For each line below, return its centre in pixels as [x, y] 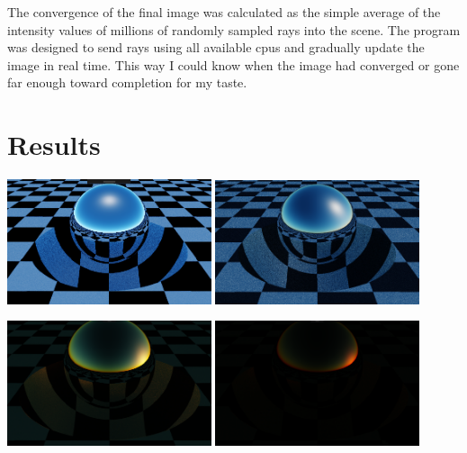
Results [54, 145]
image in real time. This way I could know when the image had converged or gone [233, 64]
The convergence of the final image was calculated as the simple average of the [224, 12]
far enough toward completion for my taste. [127, 82]
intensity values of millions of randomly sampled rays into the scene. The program [234, 29]
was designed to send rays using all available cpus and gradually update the [216, 47]
